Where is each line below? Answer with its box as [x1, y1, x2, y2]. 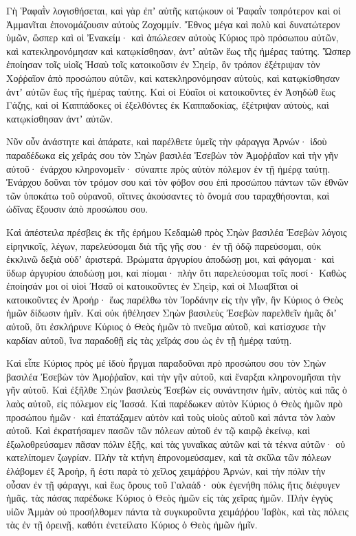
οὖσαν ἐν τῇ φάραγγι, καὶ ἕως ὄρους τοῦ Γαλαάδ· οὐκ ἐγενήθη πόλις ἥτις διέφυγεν [6, 477, 340, 491]
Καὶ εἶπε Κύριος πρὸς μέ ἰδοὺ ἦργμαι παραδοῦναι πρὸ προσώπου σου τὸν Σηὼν [6, 356, 326, 370]
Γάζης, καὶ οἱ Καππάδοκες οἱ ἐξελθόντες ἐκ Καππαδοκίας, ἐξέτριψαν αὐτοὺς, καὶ [6, 98, 329, 112]
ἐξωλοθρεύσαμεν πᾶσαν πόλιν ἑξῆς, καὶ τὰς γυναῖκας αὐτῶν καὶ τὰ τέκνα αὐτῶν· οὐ [6, 436, 346, 451]
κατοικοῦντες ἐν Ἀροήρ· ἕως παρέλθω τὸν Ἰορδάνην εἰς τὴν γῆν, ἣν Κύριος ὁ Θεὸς [6, 292, 344, 306]
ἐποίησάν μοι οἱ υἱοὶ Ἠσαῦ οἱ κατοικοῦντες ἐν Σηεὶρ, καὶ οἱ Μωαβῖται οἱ [6, 279, 298, 293]
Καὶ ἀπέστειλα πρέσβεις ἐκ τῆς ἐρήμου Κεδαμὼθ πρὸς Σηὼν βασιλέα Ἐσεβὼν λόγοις [6, 224, 347, 239]
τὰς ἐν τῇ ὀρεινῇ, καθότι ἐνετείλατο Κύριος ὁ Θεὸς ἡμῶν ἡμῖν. [6, 517, 258, 532]
